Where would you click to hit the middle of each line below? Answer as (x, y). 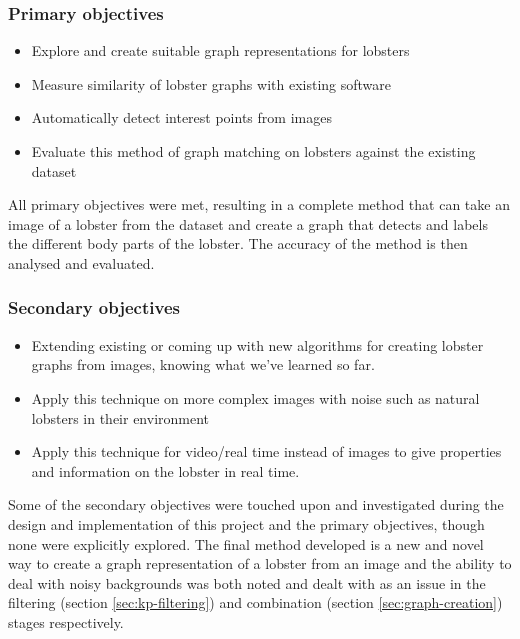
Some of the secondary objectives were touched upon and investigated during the (256, 504)
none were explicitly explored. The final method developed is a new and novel (246, 543)
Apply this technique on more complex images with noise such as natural (255, 397)
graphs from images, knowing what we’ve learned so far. (203, 364)
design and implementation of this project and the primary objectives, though (246, 523)
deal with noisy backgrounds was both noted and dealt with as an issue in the (247, 582)
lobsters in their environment (120, 417)
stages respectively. (66, 621)
